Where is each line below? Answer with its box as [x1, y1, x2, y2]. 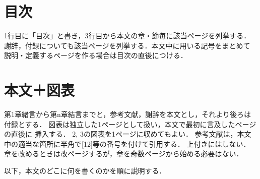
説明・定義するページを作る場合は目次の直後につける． [4, 50, 187, 61]
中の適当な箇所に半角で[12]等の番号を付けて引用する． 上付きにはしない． [4, 138, 250, 149]
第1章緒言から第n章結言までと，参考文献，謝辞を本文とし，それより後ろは [4, 109, 251, 120]
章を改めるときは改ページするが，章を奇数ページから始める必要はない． [4, 148, 243, 159]
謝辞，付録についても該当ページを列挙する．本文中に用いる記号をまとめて [4, 40, 250, 50]
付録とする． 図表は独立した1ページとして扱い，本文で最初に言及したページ [4, 118, 256, 129]
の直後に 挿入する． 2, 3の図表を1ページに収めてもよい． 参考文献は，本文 [4, 129, 251, 139]
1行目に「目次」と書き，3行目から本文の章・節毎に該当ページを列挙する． [4, 30, 251, 41]
